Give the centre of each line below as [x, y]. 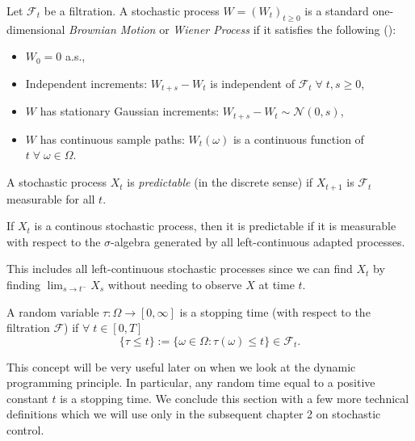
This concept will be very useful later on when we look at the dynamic [181, 366]
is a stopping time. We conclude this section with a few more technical [235, 398]
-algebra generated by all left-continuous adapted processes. [258, 241]
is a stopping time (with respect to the [275, 311]
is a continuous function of [298, 139]
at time [277, 284]
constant [27, 398]
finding [24, 284]
